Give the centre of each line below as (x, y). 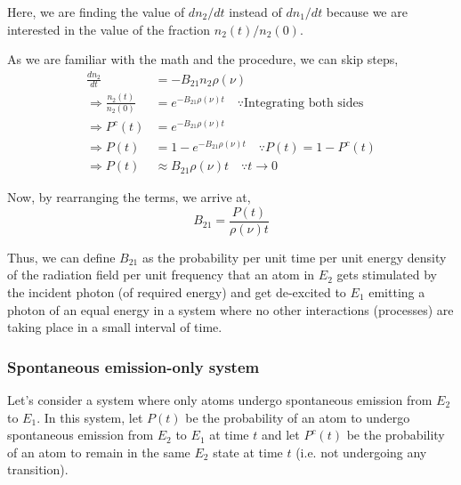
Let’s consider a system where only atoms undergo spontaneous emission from (220, 399)
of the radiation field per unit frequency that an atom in (161, 275)
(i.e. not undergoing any (361, 452)
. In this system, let (90, 417)
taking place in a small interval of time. (115, 327)
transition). (38, 469)
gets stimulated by (387, 275)
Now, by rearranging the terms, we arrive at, (129, 197)
